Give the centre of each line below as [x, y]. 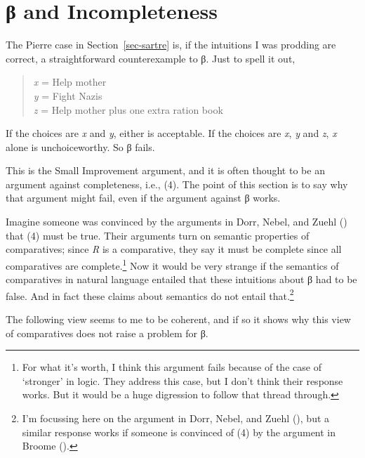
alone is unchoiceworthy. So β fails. [80, 146]
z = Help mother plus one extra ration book [128, 109]
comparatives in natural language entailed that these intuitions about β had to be [181, 279]
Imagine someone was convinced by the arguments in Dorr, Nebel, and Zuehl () [177, 222]
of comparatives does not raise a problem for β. [107, 333]
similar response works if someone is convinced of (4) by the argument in [179, 432]
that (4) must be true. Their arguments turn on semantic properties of [158, 235]
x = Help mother [70, 82]
